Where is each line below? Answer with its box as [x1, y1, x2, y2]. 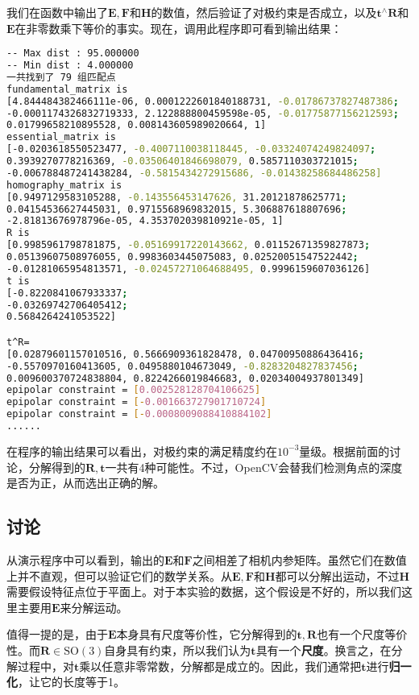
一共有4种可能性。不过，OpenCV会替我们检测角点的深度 [105, 458, 403, 475]
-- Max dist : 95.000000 [6, 48, 139, 60]
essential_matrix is [6, 131, 117, 143]
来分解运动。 [60, 598, 128, 615]
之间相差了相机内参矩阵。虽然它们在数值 [192, 551, 407, 568]
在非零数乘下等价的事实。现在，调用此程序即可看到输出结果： [15, 19, 342, 36]
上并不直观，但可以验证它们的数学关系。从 [6, 567, 232, 584]
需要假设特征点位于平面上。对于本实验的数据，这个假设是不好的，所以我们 [6, 583, 401, 600]
